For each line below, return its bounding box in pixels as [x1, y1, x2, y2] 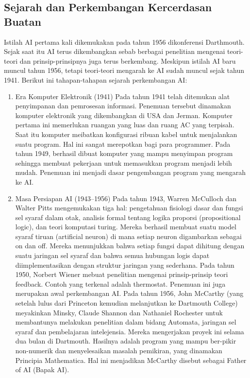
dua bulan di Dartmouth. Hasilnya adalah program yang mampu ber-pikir [15, 336, 236, 346]
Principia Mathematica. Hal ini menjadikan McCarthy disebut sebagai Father [15, 355, 247, 365]
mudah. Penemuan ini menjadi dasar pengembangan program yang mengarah [15, 167, 246, 177]
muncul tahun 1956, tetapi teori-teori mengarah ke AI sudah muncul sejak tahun [4, 65, 244, 75]
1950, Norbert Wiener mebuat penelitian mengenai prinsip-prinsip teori [15, 269, 228, 279]
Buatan [4, 14, 41, 29]
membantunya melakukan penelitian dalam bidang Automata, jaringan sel [15, 317, 236, 327]
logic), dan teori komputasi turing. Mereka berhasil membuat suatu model [15, 222, 236, 232]
